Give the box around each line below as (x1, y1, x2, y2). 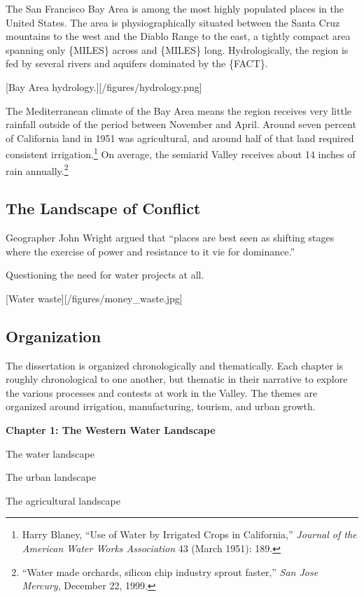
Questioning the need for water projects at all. (6, 267, 204, 282)
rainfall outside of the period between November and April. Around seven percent (6, 117, 356, 132)
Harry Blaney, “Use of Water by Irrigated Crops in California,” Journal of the (22, 527, 357, 542)
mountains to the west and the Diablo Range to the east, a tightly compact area (6, 29, 351, 43)
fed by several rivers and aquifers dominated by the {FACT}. (6, 56, 268, 71)
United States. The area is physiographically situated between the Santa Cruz (6, 15, 340, 29)
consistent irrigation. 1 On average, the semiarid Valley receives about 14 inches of (6, 145, 356, 161)
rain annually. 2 (6, 161, 69, 178)
